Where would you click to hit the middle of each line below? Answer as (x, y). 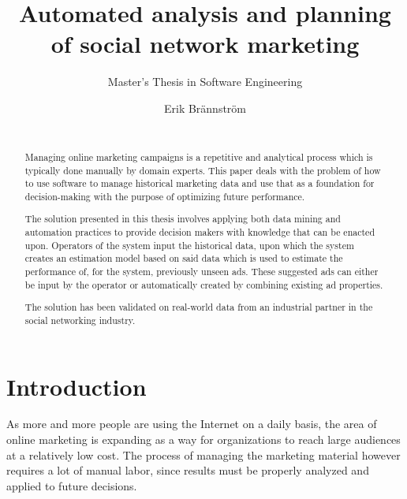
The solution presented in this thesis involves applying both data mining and (183, 219)
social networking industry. (80, 320)
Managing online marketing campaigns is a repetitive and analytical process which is (199, 156)
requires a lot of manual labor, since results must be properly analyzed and (188, 470)
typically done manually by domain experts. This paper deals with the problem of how (203, 170)
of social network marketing (205, 44)
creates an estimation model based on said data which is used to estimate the (184, 258)
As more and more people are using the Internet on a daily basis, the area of (192, 424)
